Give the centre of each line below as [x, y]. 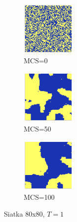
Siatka [14, 213]
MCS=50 [38, 128]
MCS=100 [39, 197]
